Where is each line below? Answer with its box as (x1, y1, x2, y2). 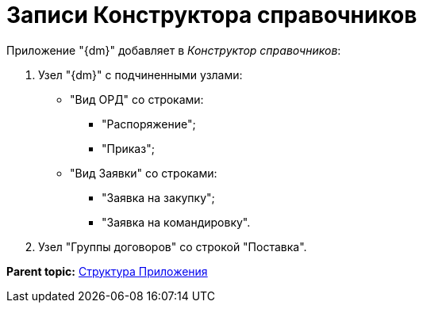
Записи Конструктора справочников (6, 2, 417, 29)
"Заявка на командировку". (102, 215, 251, 229)
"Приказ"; (102, 141, 155, 155)
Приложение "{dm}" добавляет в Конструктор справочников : (6, 43, 341, 57)
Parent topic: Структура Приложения (6, 264, 208, 278)
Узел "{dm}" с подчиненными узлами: (38, 67, 243, 82)
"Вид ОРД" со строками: (70, 92, 204, 106)
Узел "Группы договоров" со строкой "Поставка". (38, 239, 307, 254)
